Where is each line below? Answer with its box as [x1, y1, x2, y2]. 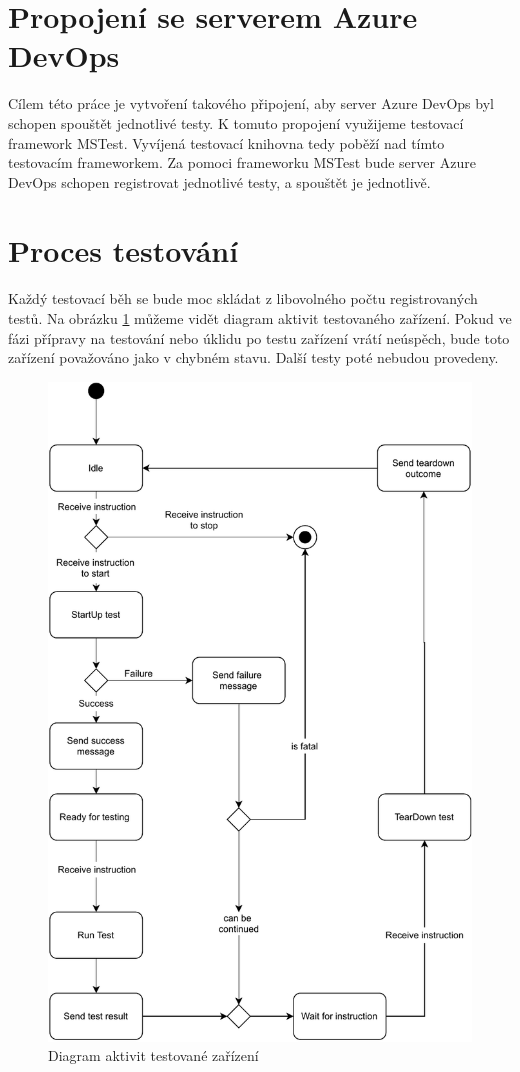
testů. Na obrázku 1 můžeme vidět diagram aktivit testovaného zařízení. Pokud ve [8, 308, 512, 328]
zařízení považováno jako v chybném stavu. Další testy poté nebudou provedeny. [8, 347, 499, 368]
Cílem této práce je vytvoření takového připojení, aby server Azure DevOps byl [8, 93, 494, 114]
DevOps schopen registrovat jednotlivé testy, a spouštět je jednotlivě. [8, 171, 431, 192]
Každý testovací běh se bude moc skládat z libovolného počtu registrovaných [8, 288, 478, 309]
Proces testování [8, 230, 239, 271]
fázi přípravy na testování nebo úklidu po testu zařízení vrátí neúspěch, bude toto [8, 327, 510, 348]
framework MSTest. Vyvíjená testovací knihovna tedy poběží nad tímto [8, 132, 445, 153]
